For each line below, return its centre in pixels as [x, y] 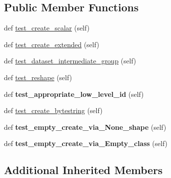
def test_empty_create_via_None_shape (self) [85, 127]
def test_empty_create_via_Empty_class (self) [86, 143]
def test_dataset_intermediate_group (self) [70, 61]
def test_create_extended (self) [52, 44]
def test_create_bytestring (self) [53, 110]
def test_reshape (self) [38, 77]
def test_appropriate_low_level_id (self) [74, 94]
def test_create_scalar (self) [47, 28]
